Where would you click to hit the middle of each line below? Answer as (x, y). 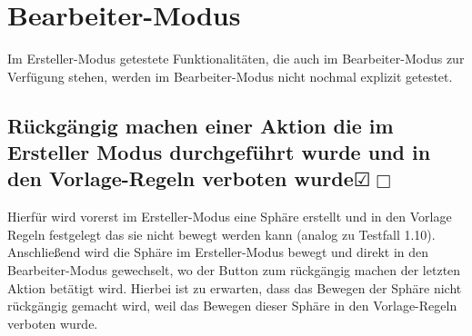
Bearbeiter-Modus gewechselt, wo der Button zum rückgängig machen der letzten (234, 270)
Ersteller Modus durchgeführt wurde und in (219, 152)
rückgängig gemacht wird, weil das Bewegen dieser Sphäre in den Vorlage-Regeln (232, 306)
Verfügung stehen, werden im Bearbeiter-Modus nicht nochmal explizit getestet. (230, 76)
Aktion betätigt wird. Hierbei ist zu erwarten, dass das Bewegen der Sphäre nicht (235, 287)
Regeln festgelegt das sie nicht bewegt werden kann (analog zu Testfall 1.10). (221, 234)
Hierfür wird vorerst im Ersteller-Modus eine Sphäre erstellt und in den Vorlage (230, 217)
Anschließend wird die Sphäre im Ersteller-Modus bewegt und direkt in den (218, 252)
